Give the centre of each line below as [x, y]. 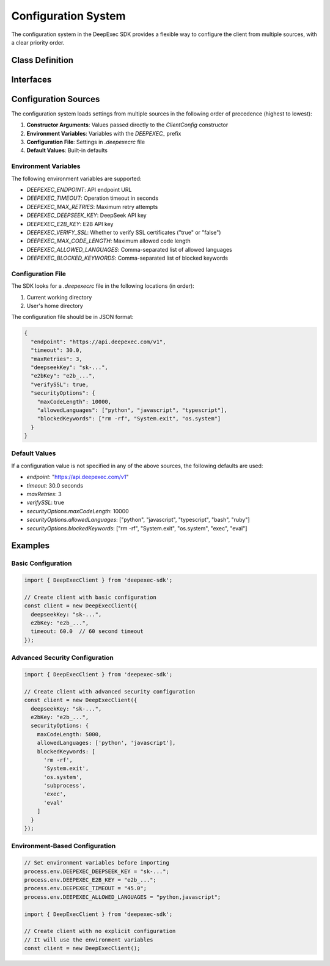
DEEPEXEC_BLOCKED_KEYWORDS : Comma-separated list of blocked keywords [127, 258]
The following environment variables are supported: [76, 178]
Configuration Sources [56, 99]
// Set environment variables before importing [97, 863]
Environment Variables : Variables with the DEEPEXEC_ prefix [104, 133]
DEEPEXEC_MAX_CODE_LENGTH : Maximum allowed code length [108, 241]
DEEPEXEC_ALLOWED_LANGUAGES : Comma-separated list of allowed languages [129, 249]
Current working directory [59, 297]
